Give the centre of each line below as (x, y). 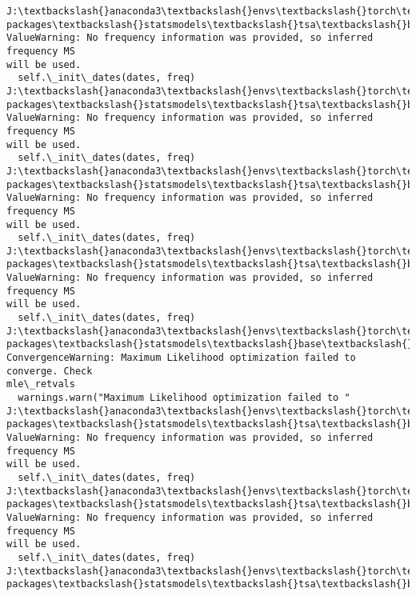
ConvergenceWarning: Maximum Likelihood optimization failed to (181, 358)
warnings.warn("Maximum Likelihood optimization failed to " (184, 398)
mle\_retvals (41, 384)
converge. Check (50, 371)
